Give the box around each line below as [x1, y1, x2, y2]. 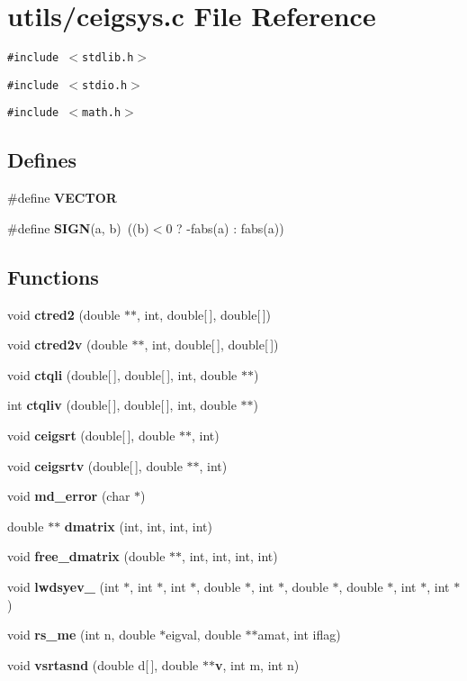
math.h [82, 106, 121, 120]
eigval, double [166, 625, 241, 644]
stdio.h [82, 78, 128, 92]
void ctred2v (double [7, 335, 128, 354]
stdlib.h [82, 51, 134, 65]
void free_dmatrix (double [7, 547, 166, 566]
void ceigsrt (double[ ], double [7, 426, 175, 445]
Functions [7, 262, 99, 290]
